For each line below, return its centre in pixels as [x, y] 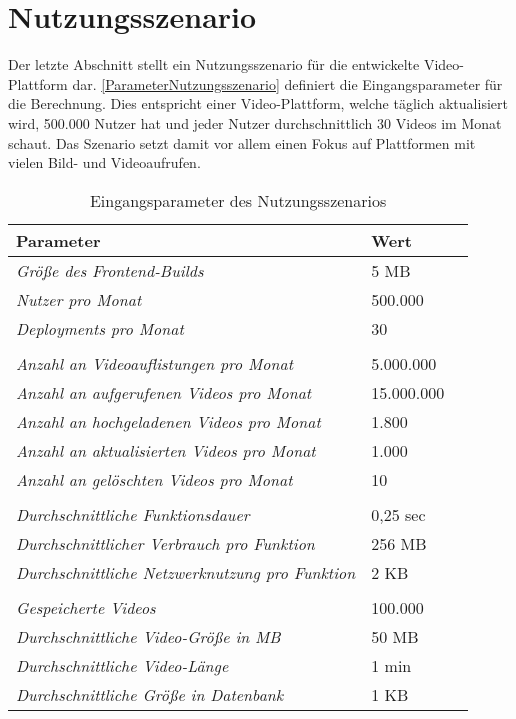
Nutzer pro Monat [79, 299]
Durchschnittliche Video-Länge [122, 665]
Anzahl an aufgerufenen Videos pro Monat [164, 392]
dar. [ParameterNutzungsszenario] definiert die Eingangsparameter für [287, 83]
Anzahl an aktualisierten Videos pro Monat [166, 450]
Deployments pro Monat [100, 328]
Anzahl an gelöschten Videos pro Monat [154, 479]
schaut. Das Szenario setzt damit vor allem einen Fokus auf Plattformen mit [242, 142]
